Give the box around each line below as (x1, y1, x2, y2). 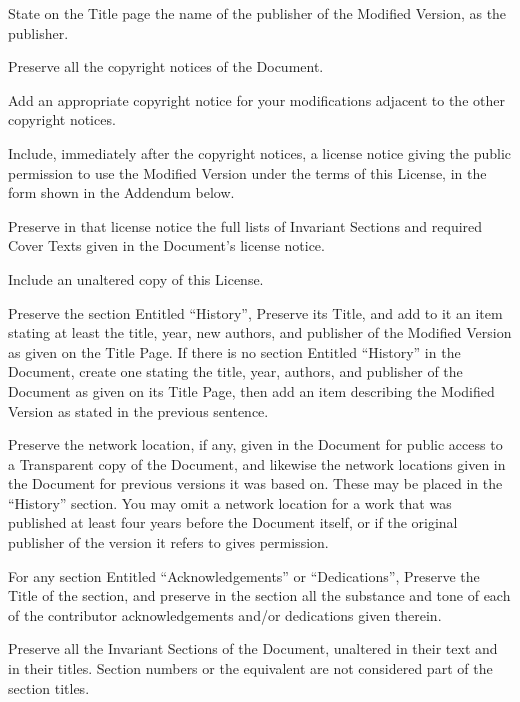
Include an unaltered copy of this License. (8, 268, 264, 289)
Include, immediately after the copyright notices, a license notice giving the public (8, 142, 512, 163)
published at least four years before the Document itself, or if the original (8, 512, 458, 533)
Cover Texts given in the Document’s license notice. (8, 235, 325, 256)
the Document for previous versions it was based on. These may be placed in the (8, 473, 503, 494)
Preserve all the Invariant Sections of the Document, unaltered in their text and (8, 638, 498, 659)
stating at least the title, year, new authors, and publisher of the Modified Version (8, 322, 512, 343)
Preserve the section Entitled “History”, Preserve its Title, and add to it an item (8, 302, 503, 323)
